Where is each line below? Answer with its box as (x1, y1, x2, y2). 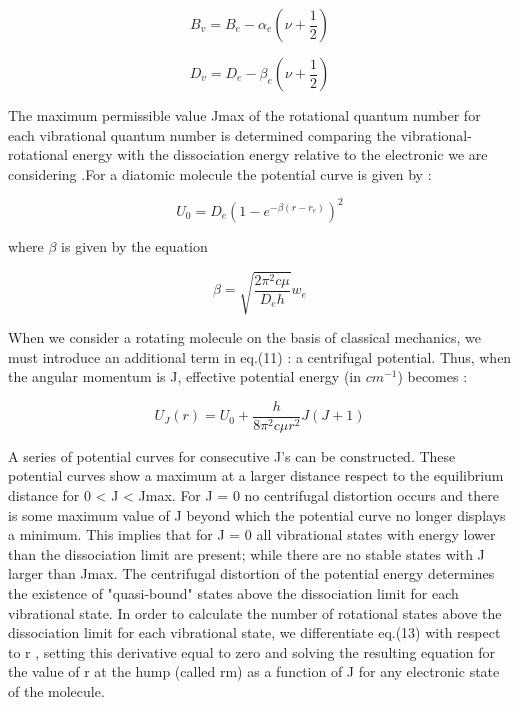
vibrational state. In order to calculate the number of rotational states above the (8, 602, 502, 623)
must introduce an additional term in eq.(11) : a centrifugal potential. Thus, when (8, 346, 512, 367)
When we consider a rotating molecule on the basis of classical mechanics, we (8, 327, 481, 348)
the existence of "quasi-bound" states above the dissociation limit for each (8, 583, 459, 604)
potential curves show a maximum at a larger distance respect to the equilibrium (8, 465, 504, 486)
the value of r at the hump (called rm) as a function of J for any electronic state (8, 661, 500, 682)
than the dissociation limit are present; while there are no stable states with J (8, 543, 485, 564)
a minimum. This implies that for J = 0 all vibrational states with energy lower (8, 524, 496, 545)
